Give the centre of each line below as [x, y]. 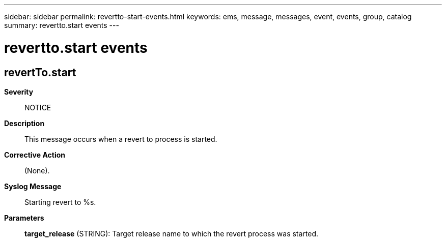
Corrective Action [35, 155]
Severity [19, 92]
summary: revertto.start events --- [62, 25]
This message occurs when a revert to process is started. [121, 139]
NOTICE [38, 107]
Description [24, 123]
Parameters [24, 218]
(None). [37, 170]
